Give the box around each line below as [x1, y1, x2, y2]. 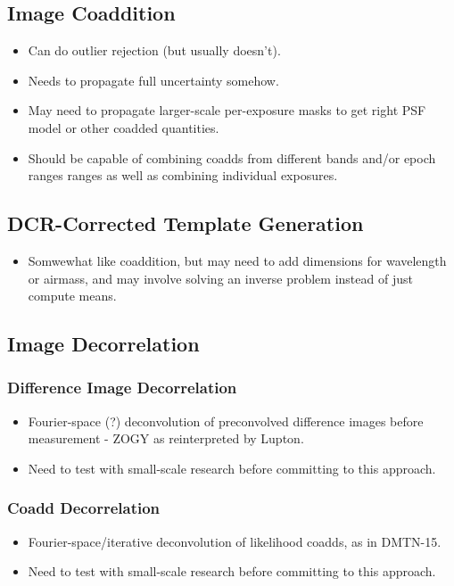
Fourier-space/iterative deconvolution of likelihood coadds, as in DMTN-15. [28, 532, 442, 550]
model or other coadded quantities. [28, 118, 219, 136]
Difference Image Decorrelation [7, 376, 237, 399]
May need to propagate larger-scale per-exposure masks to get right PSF [28, 101, 426, 120]
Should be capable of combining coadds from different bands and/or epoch [28, 148, 436, 167]
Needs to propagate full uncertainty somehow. [28, 70, 279, 89]
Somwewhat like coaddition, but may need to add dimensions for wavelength [28, 251, 447, 269]
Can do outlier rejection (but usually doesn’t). [28, 41, 281, 60]
